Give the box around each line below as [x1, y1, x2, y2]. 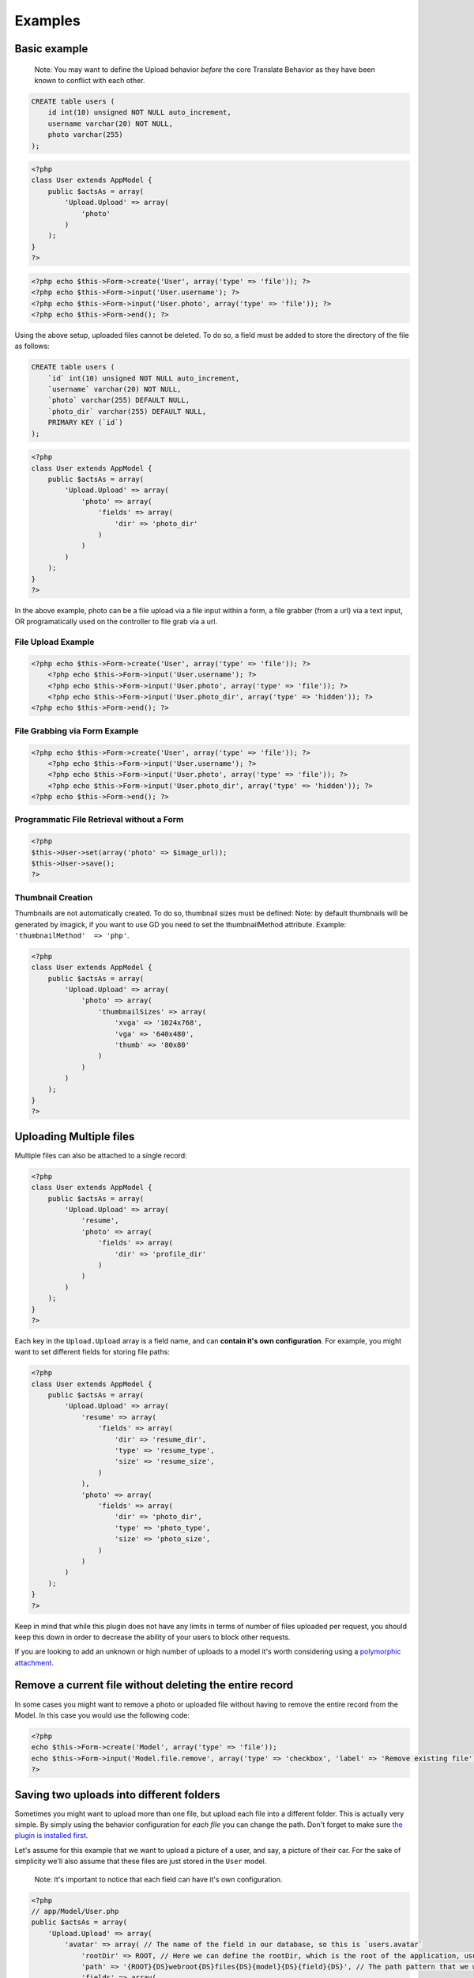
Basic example [14, 42, 88, 55]
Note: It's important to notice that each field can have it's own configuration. [34, 1874, 283, 1884]
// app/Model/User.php [31, 1907, 119, 1915]
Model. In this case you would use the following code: [14, 1710, 190, 1720]
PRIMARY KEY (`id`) [47, 418, 124, 427]
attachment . [14, 1658, 55, 1667]
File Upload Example [14, 637, 95, 648]
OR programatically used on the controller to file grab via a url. [14, 617, 217, 627]
